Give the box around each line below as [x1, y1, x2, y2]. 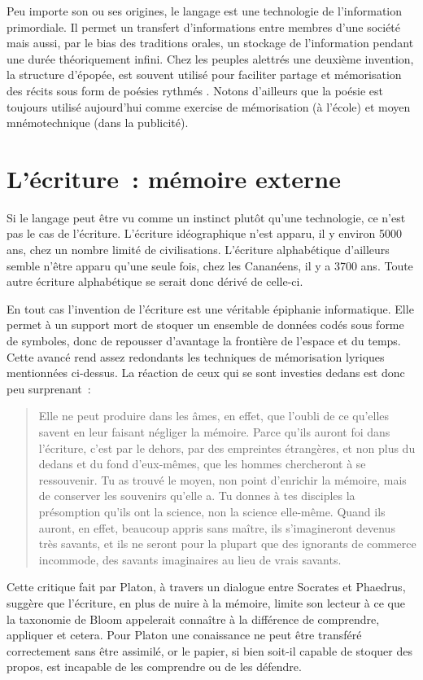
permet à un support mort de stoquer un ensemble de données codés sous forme [7, 316, 404, 333]
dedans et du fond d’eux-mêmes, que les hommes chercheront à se [38, 455, 366, 472]
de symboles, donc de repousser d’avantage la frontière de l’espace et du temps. [7, 332, 401, 349]
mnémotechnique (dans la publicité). [7, 114, 189, 131]
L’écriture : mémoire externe [7, 161, 341, 195]
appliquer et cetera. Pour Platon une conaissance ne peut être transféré [7, 626, 362, 643]
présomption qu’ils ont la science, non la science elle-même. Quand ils [38, 502, 386, 520]
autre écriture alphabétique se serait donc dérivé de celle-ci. [7, 273, 303, 290]
